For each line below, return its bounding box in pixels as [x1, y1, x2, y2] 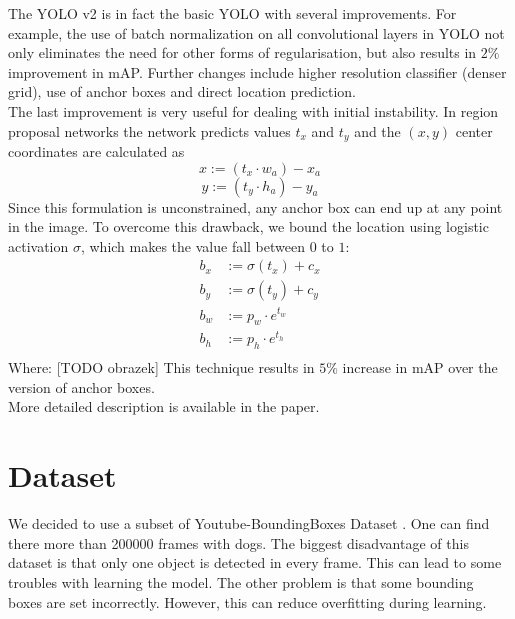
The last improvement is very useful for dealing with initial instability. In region [8, 100, 499, 121]
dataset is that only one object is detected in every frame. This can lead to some [8, 552, 502, 573]
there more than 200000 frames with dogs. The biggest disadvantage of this [8, 532, 469, 553]
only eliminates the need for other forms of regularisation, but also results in [8, 42, 477, 63]
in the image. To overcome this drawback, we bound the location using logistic [8, 216, 489, 237]
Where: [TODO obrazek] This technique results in [8, 357, 315, 378]
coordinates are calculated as [8, 141, 185, 162]
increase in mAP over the [342, 357, 498, 378]
